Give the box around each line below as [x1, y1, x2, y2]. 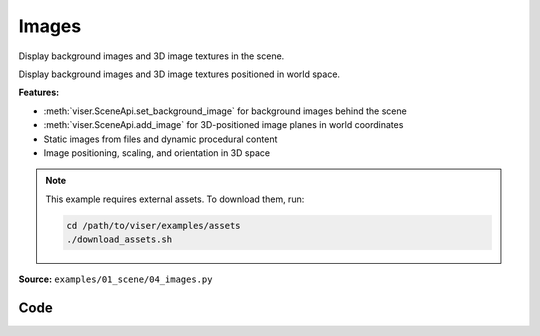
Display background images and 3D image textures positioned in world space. [18, 68, 340, 80]
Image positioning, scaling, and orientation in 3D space [43, 146, 270, 159]
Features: [18, 86, 60, 99]
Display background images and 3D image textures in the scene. [18, 50, 285, 62]
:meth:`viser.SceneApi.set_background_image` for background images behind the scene [43, 105, 407, 117]
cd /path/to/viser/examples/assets [66, 220, 241, 231]
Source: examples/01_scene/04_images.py [18, 273, 213, 285]
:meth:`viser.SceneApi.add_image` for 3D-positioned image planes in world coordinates [43, 119, 404, 131]
